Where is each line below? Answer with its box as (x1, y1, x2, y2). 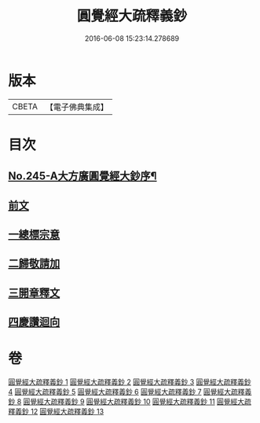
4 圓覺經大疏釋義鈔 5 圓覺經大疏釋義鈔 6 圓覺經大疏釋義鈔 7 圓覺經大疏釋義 (8, 387, 252, 397)
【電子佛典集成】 (45, 101, 108, 112)
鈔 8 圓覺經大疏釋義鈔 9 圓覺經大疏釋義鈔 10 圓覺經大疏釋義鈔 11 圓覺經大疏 (8, 397, 251, 406)
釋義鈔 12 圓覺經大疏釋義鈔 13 (8, 406, 104, 417)
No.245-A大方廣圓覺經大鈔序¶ (8, 170, 157, 183)
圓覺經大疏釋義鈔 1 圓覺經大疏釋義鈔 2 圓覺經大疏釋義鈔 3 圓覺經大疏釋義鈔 (8, 377, 251, 387)
